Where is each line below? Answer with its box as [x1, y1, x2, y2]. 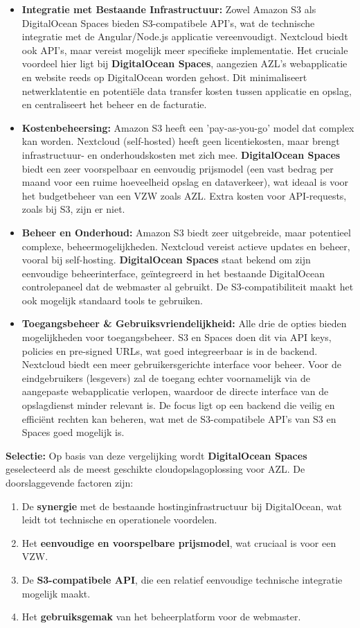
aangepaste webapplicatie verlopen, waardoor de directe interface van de [21, 384, 329, 399]
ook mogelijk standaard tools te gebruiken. [21, 293, 203, 307]
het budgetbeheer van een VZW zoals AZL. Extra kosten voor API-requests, [21, 188, 347, 202]
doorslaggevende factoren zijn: [6, 476, 134, 489]
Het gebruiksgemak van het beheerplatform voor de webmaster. [21, 609, 301, 624]
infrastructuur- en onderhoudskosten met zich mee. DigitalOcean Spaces [21, 147, 341, 162]
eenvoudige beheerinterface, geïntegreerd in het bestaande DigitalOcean [21, 265, 325, 280]
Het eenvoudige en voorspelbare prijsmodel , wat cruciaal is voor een [21, 535, 336, 550]
